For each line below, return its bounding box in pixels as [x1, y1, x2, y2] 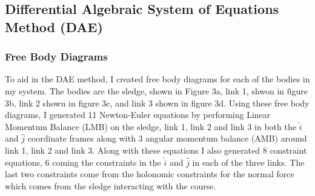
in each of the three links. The [192, 155, 305, 168]
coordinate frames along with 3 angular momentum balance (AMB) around [27, 132, 307, 145]
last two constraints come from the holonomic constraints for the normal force [5, 168, 294, 180]
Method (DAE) [5, 17, 103, 36]
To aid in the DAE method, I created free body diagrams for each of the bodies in [5, 73, 310, 85]
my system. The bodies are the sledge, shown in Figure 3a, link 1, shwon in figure [5, 84, 308, 97]
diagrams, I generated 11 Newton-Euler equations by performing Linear [5, 108, 271, 121]
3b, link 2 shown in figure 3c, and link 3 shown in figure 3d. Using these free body [5, 96, 310, 109]
